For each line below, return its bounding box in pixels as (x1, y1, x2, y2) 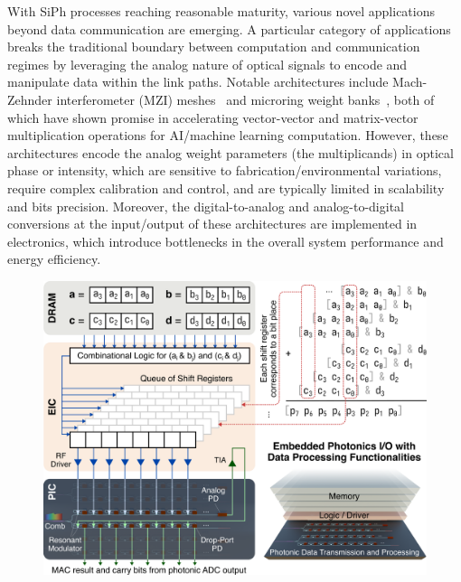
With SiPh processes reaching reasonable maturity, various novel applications (7, 2, 435, 20)
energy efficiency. (7, 249, 101, 268)
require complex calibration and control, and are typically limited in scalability (7, 178, 445, 197)
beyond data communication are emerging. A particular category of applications (7, 19, 451, 38)
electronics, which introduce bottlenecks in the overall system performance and (7, 231, 444, 250)
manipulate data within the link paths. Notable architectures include (7, 72, 389, 91)
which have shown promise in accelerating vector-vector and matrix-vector (7, 108, 419, 127)
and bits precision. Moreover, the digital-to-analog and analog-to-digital (7, 196, 404, 215)
